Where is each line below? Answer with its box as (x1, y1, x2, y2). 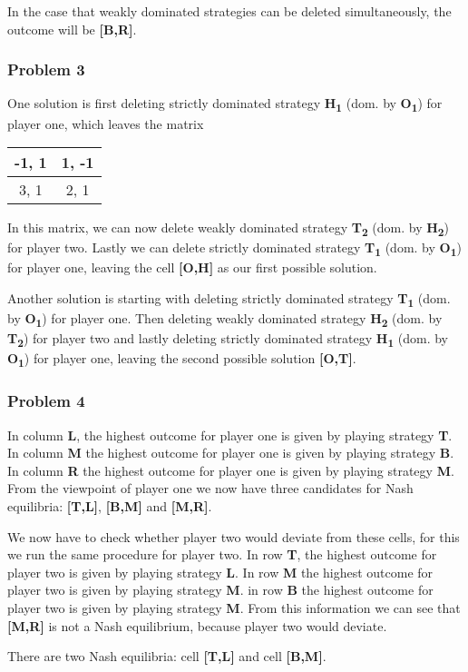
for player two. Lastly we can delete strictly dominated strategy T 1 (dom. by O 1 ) (7, 238, 462, 260)
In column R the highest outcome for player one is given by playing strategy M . (7, 460, 454, 479)
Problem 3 (7, 58, 85, 81)
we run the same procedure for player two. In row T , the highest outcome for (7, 545, 437, 564)
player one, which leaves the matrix (7, 114, 204, 133)
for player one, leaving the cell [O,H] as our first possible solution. (7, 258, 377, 277)
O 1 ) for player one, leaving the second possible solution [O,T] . (7, 349, 356, 371)
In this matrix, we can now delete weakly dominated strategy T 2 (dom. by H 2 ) (7, 218, 449, 239)
